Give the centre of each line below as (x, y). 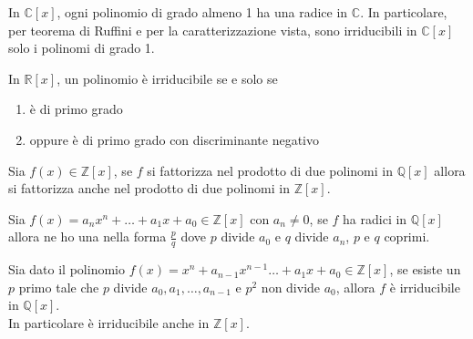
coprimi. (407, 236)
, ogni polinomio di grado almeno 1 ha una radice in (202, 12)
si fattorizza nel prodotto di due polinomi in (270, 170)
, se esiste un (425, 269)
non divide (291, 287)
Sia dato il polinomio (67, 269)
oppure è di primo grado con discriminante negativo (174, 139)
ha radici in (375, 218)
